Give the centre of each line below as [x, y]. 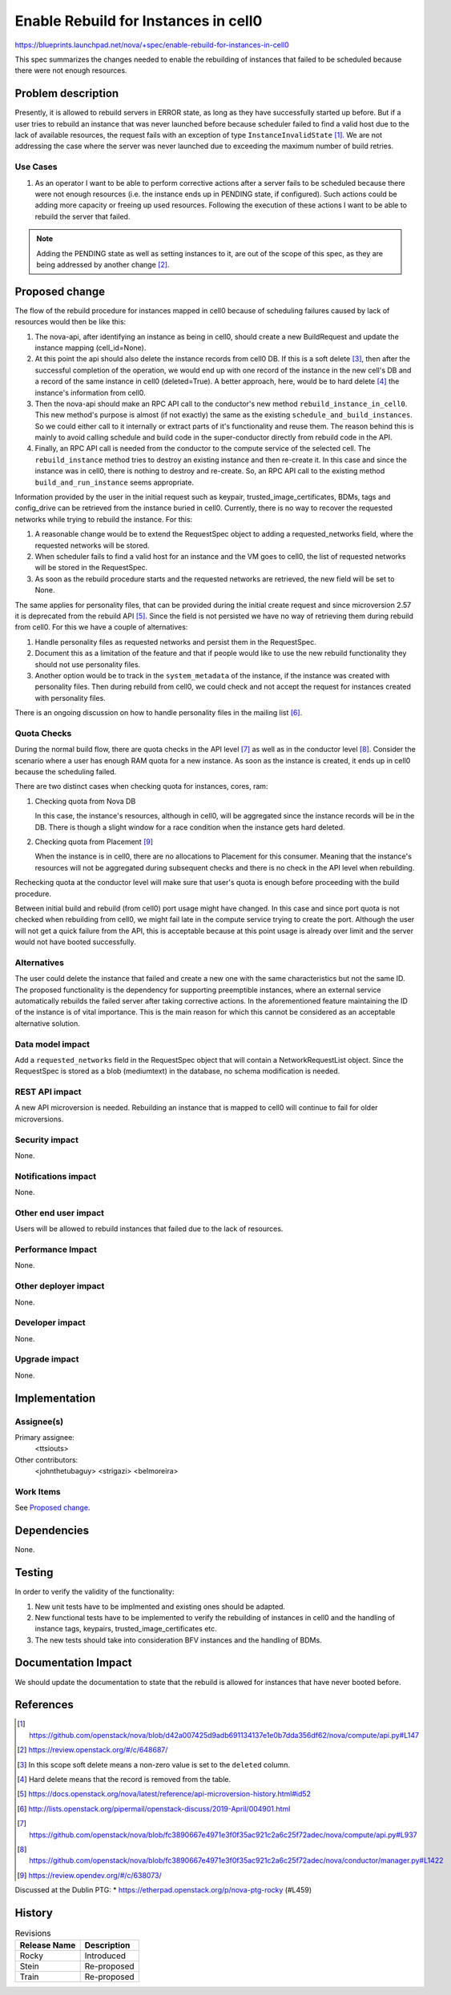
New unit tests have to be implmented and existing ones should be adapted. [160, 1607]
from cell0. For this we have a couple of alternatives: [101, 627]
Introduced [105, 1956]
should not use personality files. [88, 664]
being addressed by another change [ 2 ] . [103, 264]
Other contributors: [46, 1460]
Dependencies [52, 1531]
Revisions [33, 1933]
